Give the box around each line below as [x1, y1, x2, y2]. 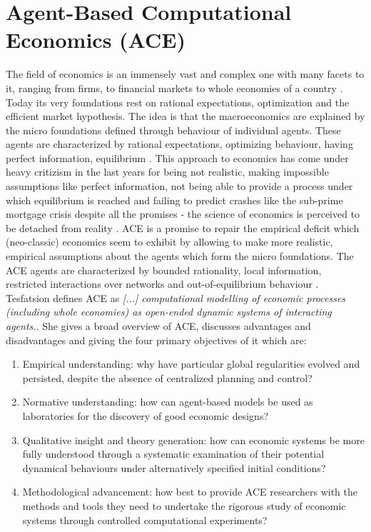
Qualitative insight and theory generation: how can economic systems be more [22, 432, 365, 447]
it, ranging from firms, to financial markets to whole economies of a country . [6, 80, 343, 95]
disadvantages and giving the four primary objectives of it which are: [6, 332, 307, 347]
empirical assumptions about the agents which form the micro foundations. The [6, 249, 354, 264]
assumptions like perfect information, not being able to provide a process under [6, 179, 353, 194]
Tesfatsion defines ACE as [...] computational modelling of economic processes [6, 290, 346, 305]
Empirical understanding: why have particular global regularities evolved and [22, 356, 360, 371]
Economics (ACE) [6, 25, 185, 54]
